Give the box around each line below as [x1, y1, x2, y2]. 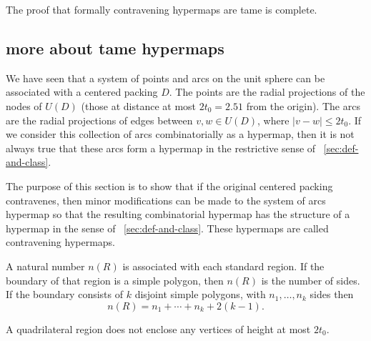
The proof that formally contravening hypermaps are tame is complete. [6, 2, 317, 16]
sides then [310, 287, 354, 302]
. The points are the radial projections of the [169, 84, 365, 99]
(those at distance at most [81, 98, 197, 113]
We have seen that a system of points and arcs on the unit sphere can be [6, 70, 325, 85]
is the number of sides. [261, 272, 360, 287]
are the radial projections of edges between [6, 112, 193, 127]
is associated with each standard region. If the [122, 258, 325, 273]
